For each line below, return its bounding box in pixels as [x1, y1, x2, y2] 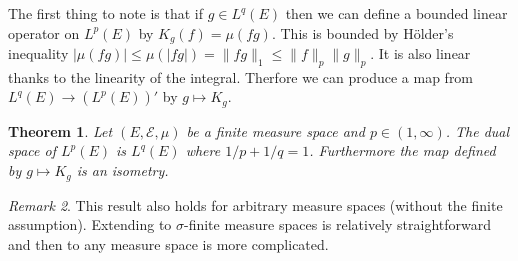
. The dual [445, 120, 510, 141]
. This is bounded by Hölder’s [271, 22, 454, 43]
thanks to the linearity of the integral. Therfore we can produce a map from [8, 66, 474, 87]
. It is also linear [370, 43, 471, 64]
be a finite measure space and [186, 120, 365, 141]
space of [8, 140, 56, 161]
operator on [8, 22, 80, 43]
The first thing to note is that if [8, 3, 204, 23]
